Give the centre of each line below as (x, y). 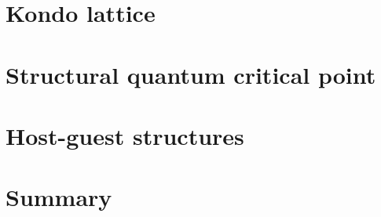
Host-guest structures (125, 135)
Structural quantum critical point (191, 74)
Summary (59, 197)
